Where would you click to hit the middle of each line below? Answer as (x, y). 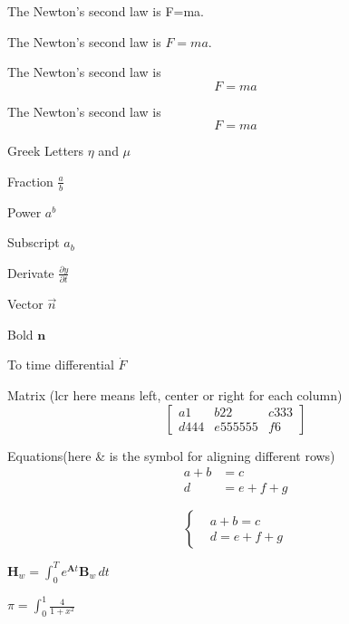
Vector (25, 304)
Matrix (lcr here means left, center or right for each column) (175, 395)
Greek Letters (46, 151)
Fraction (30, 181)
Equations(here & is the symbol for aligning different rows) (171, 455)
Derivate (31, 272)
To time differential (61, 365)
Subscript (34, 242)
